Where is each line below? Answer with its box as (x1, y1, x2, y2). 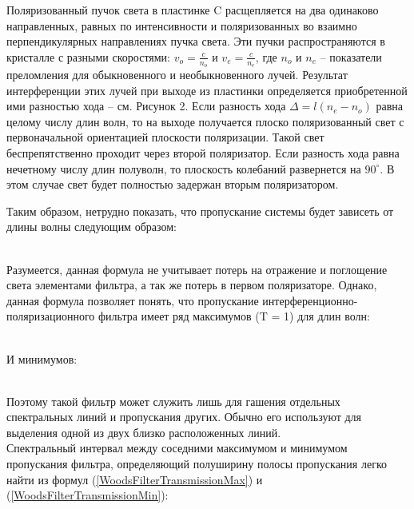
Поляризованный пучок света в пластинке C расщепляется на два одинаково (6, 2, 379, 18)
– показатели (320, 48, 382, 65)
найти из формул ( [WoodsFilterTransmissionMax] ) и (6, 471, 263, 487)
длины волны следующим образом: (6, 218, 177, 235)
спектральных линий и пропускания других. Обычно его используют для (6, 408, 362, 425)
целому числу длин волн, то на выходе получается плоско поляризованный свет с (6, 113, 404, 129)
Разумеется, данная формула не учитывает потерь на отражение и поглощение (6, 260, 388, 277)
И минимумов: (6, 350, 78, 367)
